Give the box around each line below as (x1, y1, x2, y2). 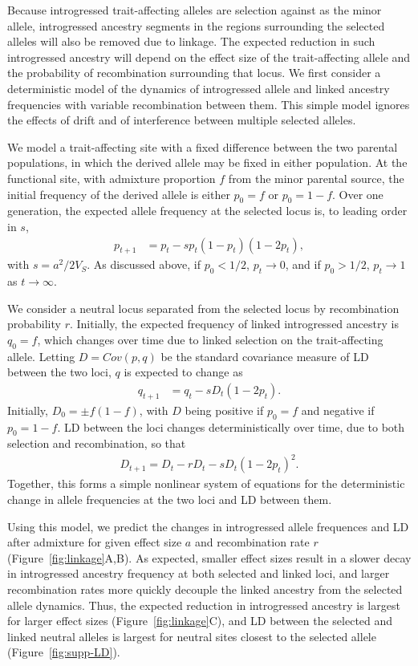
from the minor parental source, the (228, 169, 404, 186)
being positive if (185, 401, 264, 418)
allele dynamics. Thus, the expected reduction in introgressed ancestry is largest (7, 596, 400, 613)
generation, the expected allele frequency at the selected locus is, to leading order (7, 202, 408, 219)
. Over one (332, 185, 384, 202)
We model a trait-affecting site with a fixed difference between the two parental (7, 138, 398, 155)
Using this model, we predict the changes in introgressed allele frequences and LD (7, 518, 409, 534)
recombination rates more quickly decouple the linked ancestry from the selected (7, 581, 403, 598)
